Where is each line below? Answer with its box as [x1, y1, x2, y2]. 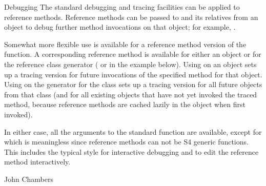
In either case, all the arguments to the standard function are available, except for [4, 126, 262, 137]
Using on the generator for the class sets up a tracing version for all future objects [4, 79, 262, 90]
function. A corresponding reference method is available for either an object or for [4, 49, 261, 59]
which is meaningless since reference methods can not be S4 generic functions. [4, 136, 249, 147]
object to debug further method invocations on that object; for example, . [4, 22, 236, 32]
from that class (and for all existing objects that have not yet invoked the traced [4, 89, 257, 99]
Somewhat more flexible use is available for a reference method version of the [4, 38, 247, 49]
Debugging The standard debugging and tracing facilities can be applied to [4, 2, 240, 12]
